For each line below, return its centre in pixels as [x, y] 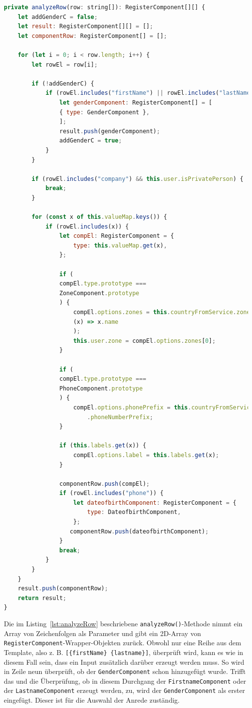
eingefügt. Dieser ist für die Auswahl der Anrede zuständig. [92, 700]
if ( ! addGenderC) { [63, 83]
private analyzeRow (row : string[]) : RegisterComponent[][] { [105, 7]
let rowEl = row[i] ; [65, 64]
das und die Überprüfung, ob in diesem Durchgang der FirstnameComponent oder [125, 681]
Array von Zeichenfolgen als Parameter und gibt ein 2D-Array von [102, 633]
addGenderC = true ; [91, 141]
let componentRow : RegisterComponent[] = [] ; [92, 36]
